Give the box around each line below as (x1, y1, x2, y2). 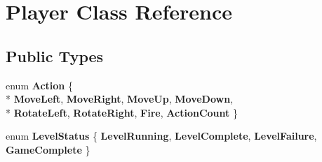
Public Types (6, 45, 104, 66)
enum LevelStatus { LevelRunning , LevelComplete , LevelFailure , (6, 128, 317, 143)
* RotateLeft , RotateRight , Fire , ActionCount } (6, 105, 238, 119)
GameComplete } (6, 142, 90, 156)
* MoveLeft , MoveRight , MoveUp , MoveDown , (6, 91, 234, 106)
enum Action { (6, 78, 73, 92)
